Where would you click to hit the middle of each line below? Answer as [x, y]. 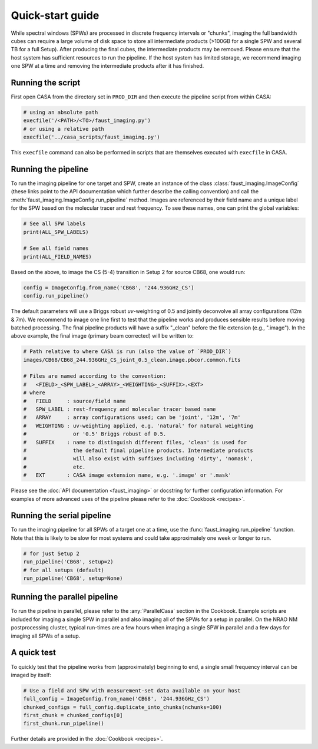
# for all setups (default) [64, 570]
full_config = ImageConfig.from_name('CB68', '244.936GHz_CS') [117, 699]
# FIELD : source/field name [74, 401]
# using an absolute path [61, 112]
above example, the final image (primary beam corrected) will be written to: [102, 336]
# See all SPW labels [54, 224]
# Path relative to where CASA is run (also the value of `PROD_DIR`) [127, 352]
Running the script [46, 83]
